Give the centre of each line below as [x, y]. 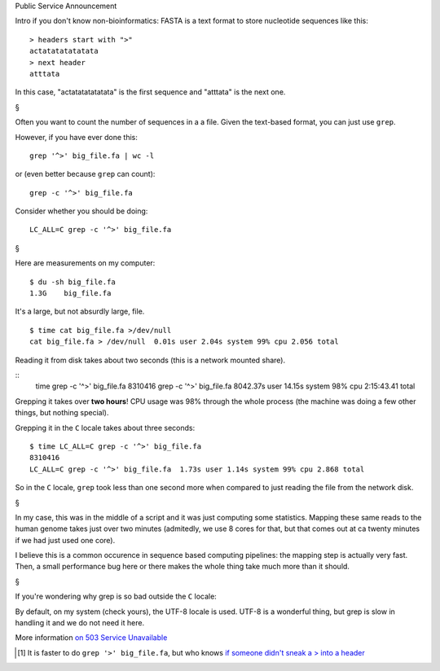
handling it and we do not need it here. [80, 623]
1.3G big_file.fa [70, 294]
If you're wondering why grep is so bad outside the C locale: [116, 596]
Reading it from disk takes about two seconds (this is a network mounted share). [150, 360]
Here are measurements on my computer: [85, 263]
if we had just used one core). [65, 540]
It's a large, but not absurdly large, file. [80, 311]
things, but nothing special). [62, 413]
